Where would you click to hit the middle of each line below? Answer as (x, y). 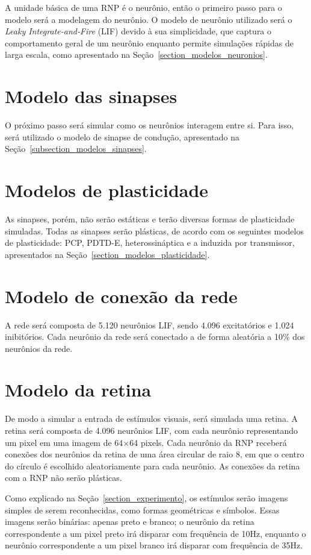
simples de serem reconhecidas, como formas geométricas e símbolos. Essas (142, 510)
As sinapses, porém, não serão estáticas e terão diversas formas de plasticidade (150, 219)
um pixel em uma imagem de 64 (64, 442)
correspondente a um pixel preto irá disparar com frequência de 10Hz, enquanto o (155, 533)
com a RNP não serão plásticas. (63, 478)
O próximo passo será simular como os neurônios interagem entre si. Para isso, (149, 125)
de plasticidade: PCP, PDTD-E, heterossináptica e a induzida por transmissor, (150, 243)
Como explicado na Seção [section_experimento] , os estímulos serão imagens (146, 497)
